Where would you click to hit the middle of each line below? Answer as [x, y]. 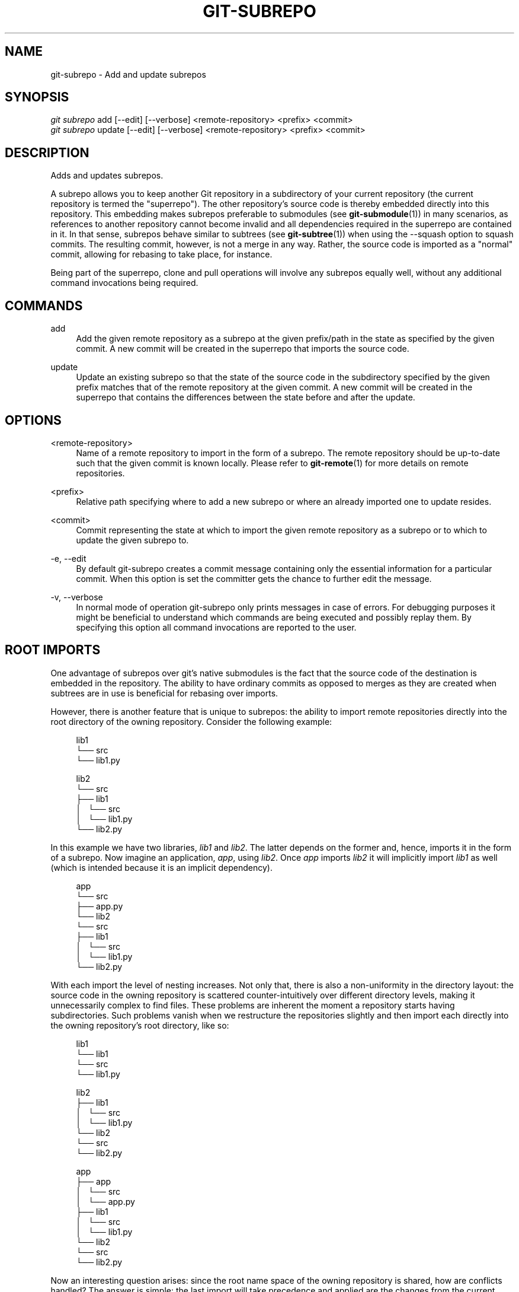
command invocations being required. [124, 283]
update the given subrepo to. [132, 540]
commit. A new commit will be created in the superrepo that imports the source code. [243, 349]
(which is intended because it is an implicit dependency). [161, 867]
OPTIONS [33, 420]
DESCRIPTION [47, 152]
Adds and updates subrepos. [107, 176]
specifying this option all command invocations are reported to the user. [216, 627]
